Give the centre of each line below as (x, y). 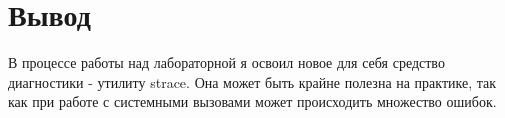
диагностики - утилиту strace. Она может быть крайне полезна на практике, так (252, 81)
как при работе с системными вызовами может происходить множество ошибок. (252, 101)
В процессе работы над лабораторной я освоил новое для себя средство (226, 62)
